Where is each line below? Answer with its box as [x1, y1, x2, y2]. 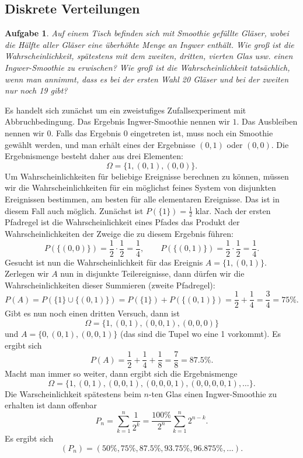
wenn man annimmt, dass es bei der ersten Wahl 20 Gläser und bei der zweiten [5, 73, 289, 85]
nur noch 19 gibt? [5, 84, 68, 97]
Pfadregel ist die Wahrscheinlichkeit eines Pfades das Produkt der [5, 216, 240, 228]
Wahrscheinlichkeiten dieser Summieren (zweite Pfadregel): [5, 278, 215, 291]
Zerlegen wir [5, 267, 49, 280]
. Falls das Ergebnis [51, 126, 121, 139]
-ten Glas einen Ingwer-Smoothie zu [148, 387, 277, 400]
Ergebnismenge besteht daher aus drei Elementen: [5, 150, 184, 162]
